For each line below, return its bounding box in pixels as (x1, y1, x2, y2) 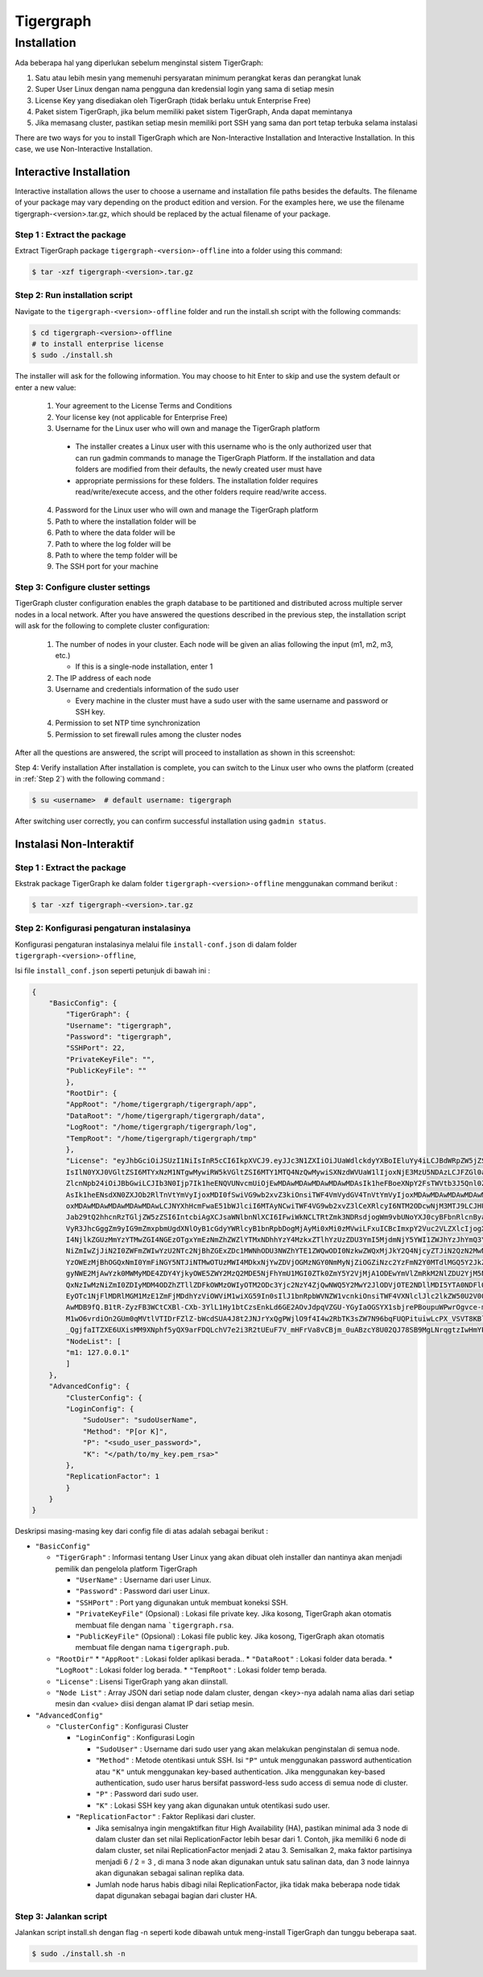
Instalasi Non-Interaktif (14, 837, 134, 851)
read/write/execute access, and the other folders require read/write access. (75, 487, 327, 496)
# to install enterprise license (31, 339, 164, 349)
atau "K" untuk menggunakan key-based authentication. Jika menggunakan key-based (95, 1767, 386, 1776)
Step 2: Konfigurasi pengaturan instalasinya (14, 922, 191, 934)
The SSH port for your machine (55, 562, 159, 571)
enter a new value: (14, 383, 76, 392)
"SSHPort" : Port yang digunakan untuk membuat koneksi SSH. (75, 1598, 289, 1607)
